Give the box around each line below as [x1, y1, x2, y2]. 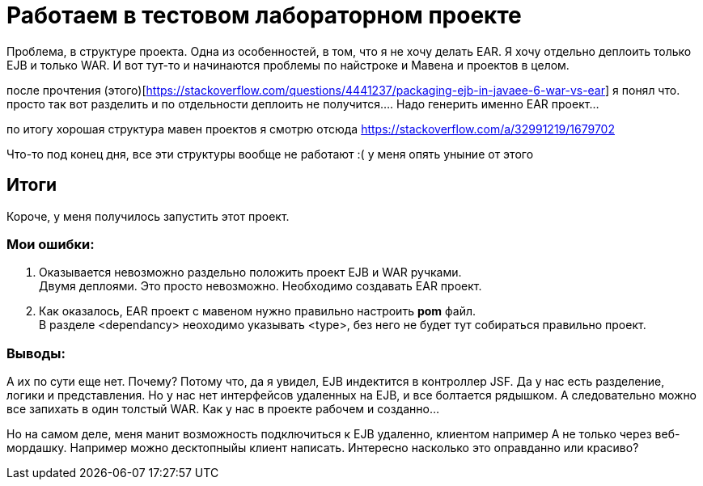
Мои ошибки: [6, 235, 95, 252]
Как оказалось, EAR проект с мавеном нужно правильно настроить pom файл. [39, 304, 476, 319]
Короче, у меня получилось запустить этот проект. [6, 209, 290, 223]
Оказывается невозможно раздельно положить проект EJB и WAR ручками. [39, 265, 462, 280]
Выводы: [6, 344, 66, 361]
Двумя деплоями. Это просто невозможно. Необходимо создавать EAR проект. [39, 279, 482, 294]
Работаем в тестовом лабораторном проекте [6, 2, 522, 29]
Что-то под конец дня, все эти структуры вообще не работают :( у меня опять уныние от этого [6, 146, 534, 161]
